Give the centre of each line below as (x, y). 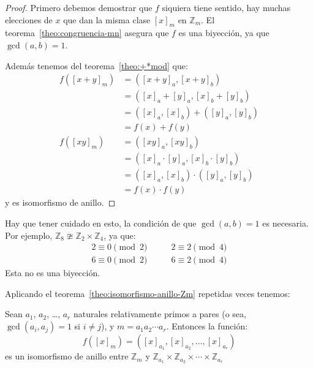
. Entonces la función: (207, 326)
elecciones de (29, 19)
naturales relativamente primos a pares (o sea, (160, 314)
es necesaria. (285, 223)
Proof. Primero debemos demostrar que (79, 7)
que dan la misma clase (107, 19)
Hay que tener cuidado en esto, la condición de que (101, 223)
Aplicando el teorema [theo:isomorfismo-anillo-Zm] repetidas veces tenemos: (148, 293)
